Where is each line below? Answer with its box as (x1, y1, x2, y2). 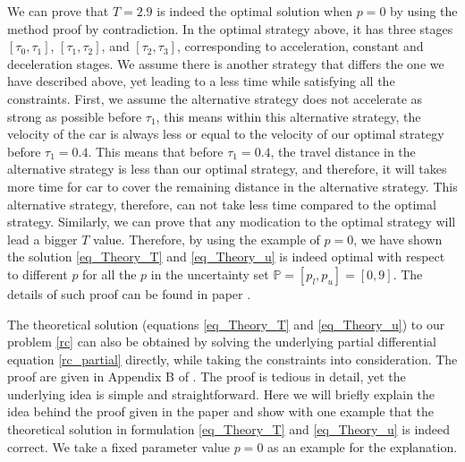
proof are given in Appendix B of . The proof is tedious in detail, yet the (7, 367, 406, 386)
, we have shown (353, 229, 443, 248)
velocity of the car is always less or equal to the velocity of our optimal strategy (7, 124, 444, 143)
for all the (82, 264, 137, 283)
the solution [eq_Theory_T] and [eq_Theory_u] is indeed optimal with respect (7, 247, 445, 266)
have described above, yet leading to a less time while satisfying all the (7, 72, 395, 90)
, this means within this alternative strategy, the (156, 107, 421, 125)
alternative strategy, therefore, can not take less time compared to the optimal (7, 194, 436, 213)
